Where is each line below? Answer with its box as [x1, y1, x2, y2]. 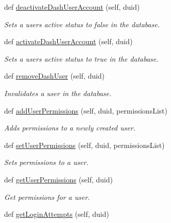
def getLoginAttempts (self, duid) [4, 209, 109, 219]
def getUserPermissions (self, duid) [4, 174, 113, 184]
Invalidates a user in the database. [4, 87, 112, 98]
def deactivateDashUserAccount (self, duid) [4, 2, 140, 12]
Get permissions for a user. [4, 191, 90, 202]
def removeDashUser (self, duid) [4, 70, 105, 81]
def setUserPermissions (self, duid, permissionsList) [4, 139, 165, 150]
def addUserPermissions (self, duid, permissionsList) [4, 105, 167, 116]
